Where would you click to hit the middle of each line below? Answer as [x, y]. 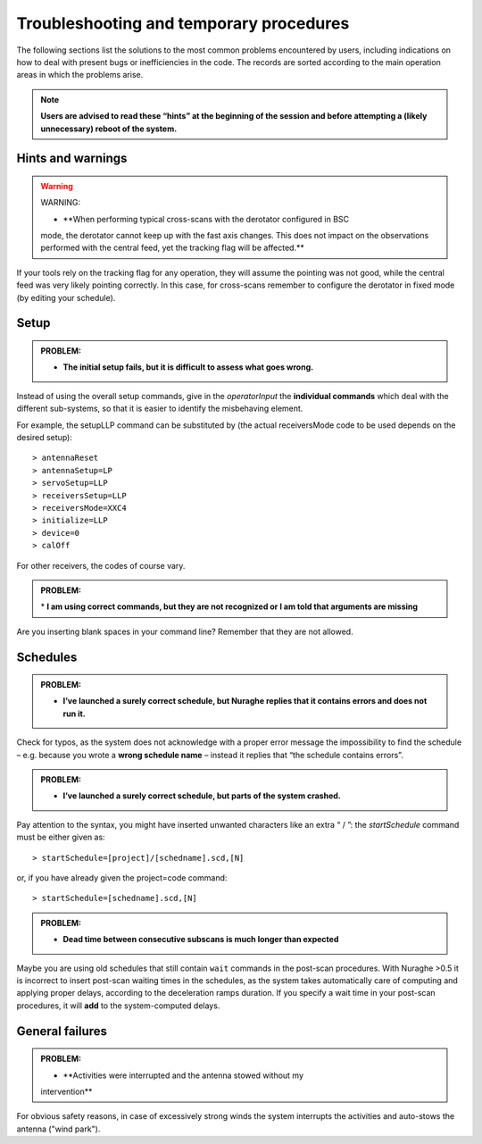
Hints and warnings [72, 159]
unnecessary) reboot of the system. [109, 129]
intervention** [66, 1091]
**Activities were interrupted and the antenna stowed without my [183, 1075]
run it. [75, 714]
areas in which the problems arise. [80, 75]
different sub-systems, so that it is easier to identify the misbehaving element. [160, 409]
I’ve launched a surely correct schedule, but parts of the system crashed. [202, 796]
